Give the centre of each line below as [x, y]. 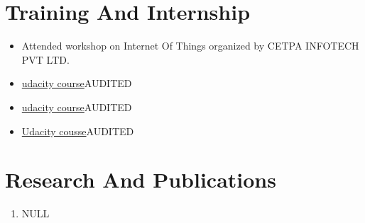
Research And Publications [141, 179]
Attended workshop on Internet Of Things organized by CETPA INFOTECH [190, 46]
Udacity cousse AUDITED [78, 131]
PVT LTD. [45, 59]
